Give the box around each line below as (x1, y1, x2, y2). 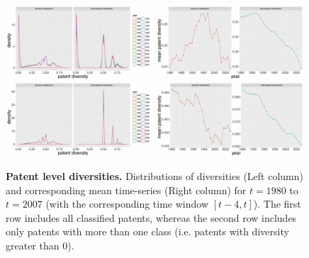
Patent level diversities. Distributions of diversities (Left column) (6, 168, 303, 183)
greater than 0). (6, 237, 74, 252)
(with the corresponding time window (45, 196, 208, 211)
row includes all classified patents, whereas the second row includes (6, 210, 297, 225)
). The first (253, 196, 301, 211)
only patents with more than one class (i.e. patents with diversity (6, 224, 289, 239)
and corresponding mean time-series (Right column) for (6, 182, 247, 197)
